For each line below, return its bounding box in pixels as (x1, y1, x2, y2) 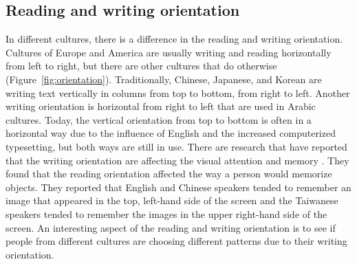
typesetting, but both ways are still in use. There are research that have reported (6, 139, 347, 153)
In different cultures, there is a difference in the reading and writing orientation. (6, 32, 343, 46)
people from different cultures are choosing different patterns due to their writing (6, 234, 347, 248)
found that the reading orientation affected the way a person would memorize (6, 166, 332, 181)
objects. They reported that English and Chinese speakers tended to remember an (6, 179, 351, 194)
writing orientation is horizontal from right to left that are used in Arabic (6, 99, 316, 113)
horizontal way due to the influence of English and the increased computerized (6, 126, 336, 140)
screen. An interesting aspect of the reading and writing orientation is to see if (6, 220, 336, 234)
